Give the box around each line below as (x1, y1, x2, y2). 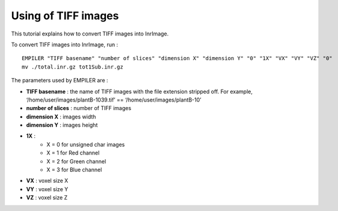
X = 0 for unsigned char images (46, 141, 125, 148)
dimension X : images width (26, 113, 96, 120)
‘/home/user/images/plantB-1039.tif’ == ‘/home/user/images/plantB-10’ (26, 96, 201, 103)
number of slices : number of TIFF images (26, 105, 132, 112)
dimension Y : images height (26, 121, 98, 129)
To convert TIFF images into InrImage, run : (11, 41, 118, 48)
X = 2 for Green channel (46, 157, 106, 165)
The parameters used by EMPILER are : (11, 77, 108, 84)
